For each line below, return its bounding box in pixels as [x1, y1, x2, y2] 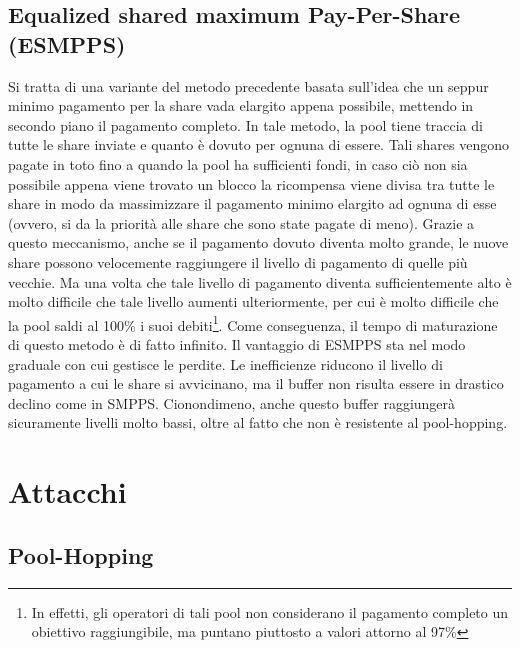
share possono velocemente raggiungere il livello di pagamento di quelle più [8, 251, 468, 272]
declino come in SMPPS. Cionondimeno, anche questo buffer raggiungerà [8, 392, 456, 413]
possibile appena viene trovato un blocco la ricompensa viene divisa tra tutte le [8, 173, 495, 194]
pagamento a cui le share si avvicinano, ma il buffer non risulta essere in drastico [8, 373, 504, 394]
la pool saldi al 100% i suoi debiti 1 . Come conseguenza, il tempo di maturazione [8, 311, 498, 335]
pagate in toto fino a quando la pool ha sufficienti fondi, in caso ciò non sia [8, 153, 468, 174]
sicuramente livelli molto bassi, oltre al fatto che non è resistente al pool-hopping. [8, 412, 508, 433]
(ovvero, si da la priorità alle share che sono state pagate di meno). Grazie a [8, 212, 475, 233]
